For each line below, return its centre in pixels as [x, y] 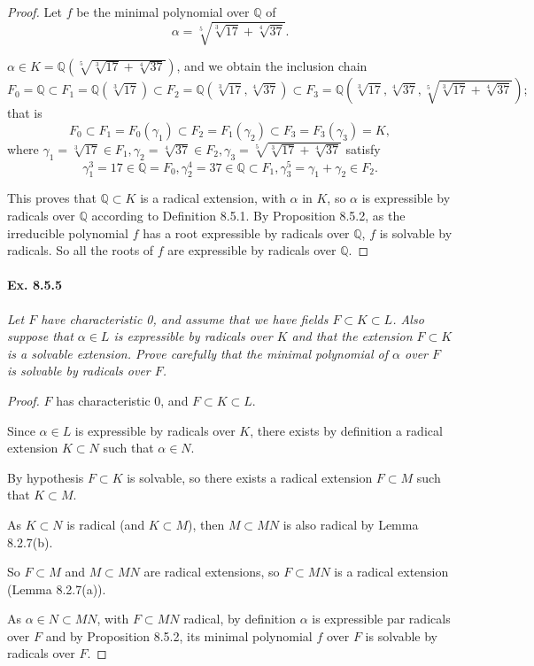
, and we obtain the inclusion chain [272, 66]
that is [25, 113]
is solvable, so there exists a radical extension [250, 477]
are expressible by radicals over [252, 250]
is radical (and [106, 524]
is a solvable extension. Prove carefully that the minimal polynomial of [198, 353]
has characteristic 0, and [122, 400]
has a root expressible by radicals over [246, 232]
